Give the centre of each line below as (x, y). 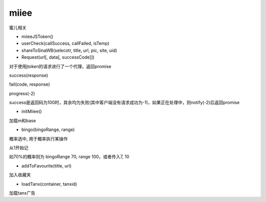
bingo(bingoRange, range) (48, 130)
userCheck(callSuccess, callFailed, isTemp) (66, 43)
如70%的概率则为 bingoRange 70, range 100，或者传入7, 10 (69, 157)
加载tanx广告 (22, 193)
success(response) (29, 75)
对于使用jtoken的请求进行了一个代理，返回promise (60, 66)
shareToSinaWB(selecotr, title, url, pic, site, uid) (69, 50)
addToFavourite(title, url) (47, 166)
